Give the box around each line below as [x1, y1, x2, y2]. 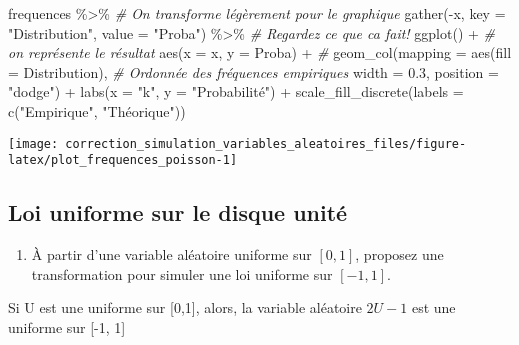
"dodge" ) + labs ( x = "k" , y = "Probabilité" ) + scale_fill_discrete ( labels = [8, 81, 464, 102]
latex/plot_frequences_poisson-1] [8, 153, 238, 168]
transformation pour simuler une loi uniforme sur [31, 263, 333, 284]
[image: [8, 136, 59, 151]
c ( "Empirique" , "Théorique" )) [8, 100, 186, 121]
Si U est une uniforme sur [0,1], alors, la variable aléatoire [8, 297, 362, 318]
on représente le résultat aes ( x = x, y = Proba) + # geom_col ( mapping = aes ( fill [8, 42, 512, 63]
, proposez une [355, 244, 444, 265]
